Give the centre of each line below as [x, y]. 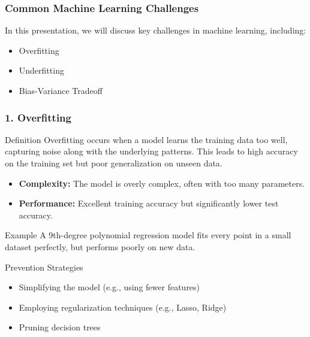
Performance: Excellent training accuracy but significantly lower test [149, 203]
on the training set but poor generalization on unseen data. [114, 163]
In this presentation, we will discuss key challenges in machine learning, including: [156, 30]
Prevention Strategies [44, 267]
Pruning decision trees [60, 327]
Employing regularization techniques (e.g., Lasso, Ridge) [123, 307]
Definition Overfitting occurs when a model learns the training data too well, [146, 139]
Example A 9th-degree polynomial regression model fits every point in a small [148, 235]
